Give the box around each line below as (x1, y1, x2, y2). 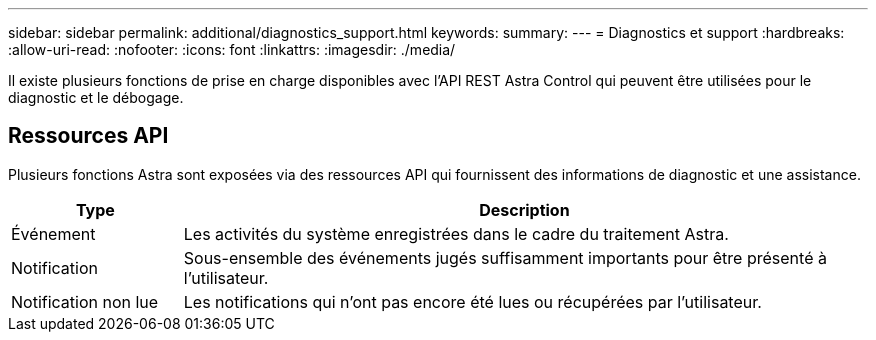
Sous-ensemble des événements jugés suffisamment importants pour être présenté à (183, 247, 827, 268)
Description (479, 199, 570, 220)
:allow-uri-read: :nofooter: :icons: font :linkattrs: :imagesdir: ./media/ (8, 41, 456, 58)
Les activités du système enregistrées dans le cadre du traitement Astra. (183, 223, 729, 244)
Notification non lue (11, 291, 159, 312)
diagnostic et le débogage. (8, 89, 184, 106)
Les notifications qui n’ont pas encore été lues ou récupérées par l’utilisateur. (183, 291, 762, 312)
